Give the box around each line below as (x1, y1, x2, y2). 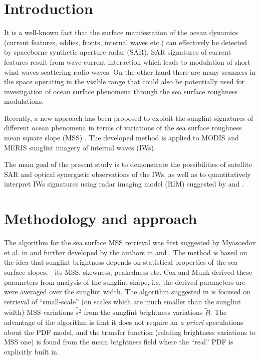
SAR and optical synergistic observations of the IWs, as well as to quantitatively (4, 168, 251, 179)
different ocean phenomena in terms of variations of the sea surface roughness (4, 122, 242, 133)
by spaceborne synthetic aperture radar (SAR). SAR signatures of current (4, 47, 231, 57)
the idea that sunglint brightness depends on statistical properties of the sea (4, 257, 238, 267)
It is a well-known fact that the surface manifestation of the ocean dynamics (4, 27, 238, 38)
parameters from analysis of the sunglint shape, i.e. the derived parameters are (4, 276, 245, 287)
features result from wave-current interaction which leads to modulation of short (4, 56, 250, 67)
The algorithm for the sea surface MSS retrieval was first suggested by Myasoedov (4, 237, 256, 248)
